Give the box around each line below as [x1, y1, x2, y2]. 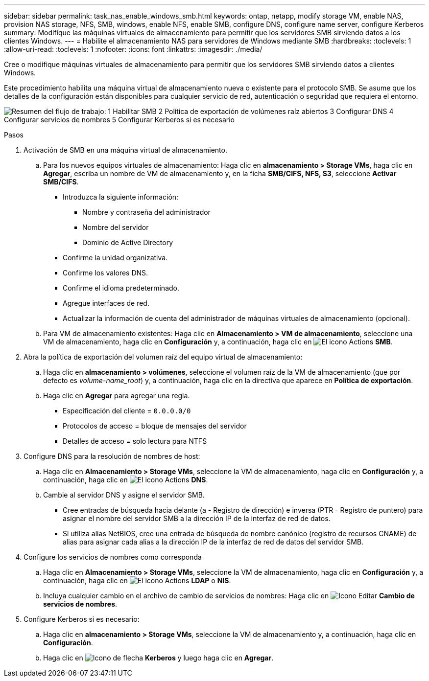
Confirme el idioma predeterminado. [63, 284, 180, 292]
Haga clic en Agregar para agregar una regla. [43, 391, 190, 400]
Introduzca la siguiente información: [63, 193, 179, 201]
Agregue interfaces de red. [63, 299, 149, 307]
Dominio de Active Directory [82, 238, 173, 247]
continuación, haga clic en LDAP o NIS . [43, 576, 231, 585]
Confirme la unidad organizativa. [63, 253, 168, 262]
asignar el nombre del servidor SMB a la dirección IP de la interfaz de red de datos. [63, 514, 331, 522]
